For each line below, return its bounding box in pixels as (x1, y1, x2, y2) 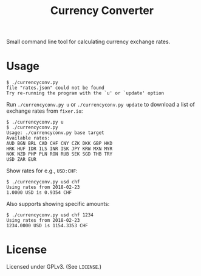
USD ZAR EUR (6, 157, 36, 163)
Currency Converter (50, 4, 154, 18)
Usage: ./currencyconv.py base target (6, 130, 104, 136)
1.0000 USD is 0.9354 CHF (6, 189, 72, 196)
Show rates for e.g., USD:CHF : (6, 167, 78, 174)
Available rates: (6, 135, 50, 141)
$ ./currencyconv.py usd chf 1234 (6, 212, 94, 218)
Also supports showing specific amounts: (6, 200, 110, 208)
